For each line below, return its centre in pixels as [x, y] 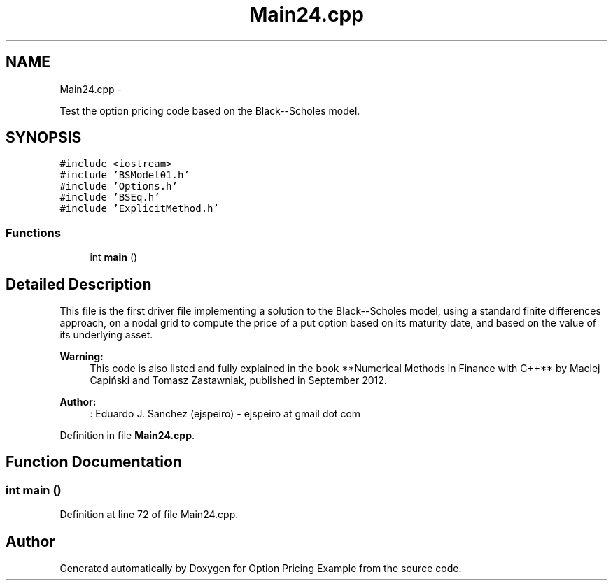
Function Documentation [94, 462]
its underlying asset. [106, 335]
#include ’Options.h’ [119, 186]
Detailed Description [79, 284]
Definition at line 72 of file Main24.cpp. [149, 515]
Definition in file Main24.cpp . [127, 436]
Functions [33, 233]
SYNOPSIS [44, 138]
